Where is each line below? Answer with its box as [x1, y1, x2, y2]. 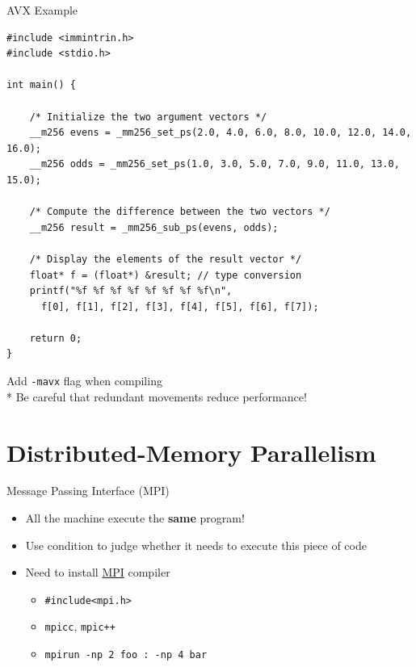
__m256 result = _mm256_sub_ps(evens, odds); [29, 221, 279, 233]
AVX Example [6, 2, 78, 18]
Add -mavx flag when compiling [6, 372, 162, 389]
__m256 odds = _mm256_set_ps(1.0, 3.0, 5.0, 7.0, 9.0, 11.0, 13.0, [29, 158, 400, 170]
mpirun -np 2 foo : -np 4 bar [44, 649, 208, 661]
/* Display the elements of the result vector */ [29, 253, 302, 265]
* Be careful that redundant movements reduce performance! [6, 388, 307, 405]
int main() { [6, 79, 76, 91]
